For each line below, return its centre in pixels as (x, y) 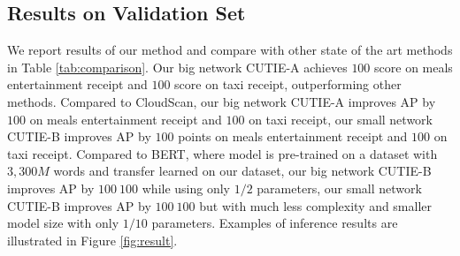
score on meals (414, 67)
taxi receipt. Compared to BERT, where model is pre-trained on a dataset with (222, 153)
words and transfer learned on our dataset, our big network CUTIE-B (242, 171)
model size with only (63, 223)
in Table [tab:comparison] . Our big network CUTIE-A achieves (177, 67)
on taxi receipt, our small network (341, 119)
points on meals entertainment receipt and (293, 136)
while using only (186, 188)
